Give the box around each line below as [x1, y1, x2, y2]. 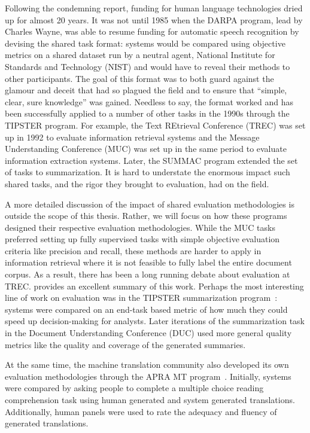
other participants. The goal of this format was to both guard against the [5, 72, 274, 84]
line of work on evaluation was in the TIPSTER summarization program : [5, 291, 278, 304]
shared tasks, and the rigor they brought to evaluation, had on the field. [5, 177, 269, 190]
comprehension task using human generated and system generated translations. [5, 394, 295, 405]
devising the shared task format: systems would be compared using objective [5, 36, 285, 49]
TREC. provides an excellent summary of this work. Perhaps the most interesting [5, 279, 304, 292]
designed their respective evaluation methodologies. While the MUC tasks [5, 221, 275, 233]
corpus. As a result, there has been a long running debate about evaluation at [5, 268, 290, 280]
